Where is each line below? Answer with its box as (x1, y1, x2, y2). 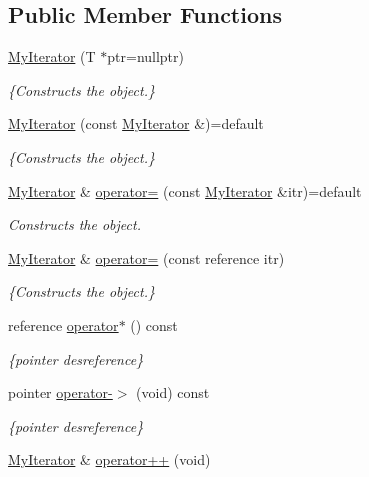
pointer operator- (8, 382, 113, 403)
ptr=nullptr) (107, 46, 184, 67)
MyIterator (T (8, 46, 96, 67)
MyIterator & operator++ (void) (8, 449, 211, 470)
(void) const (136, 382, 210, 403)
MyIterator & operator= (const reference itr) (8, 247, 285, 268)
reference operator (8, 314, 119, 335)
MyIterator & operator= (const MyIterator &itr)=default (8, 180, 362, 201)
